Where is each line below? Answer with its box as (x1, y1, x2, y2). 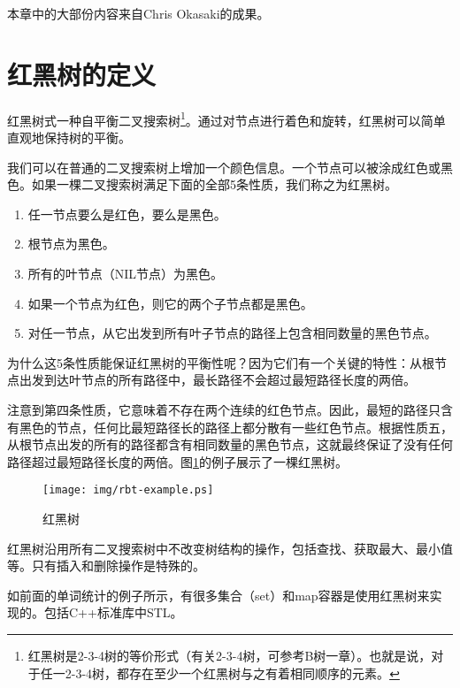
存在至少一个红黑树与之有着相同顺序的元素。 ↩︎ (129, 663, 400, 682)
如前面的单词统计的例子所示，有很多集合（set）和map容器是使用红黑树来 (7, 585, 430, 604)
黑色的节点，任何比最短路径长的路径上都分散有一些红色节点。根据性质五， (19, 417, 453, 436)
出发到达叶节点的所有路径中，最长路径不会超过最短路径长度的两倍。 (19, 371, 416, 389)
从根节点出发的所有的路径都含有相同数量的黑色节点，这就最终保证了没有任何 (7, 435, 453, 454)
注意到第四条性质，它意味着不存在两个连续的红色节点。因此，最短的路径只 (7, 400, 441, 418)
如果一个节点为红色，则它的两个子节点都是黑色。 (27, 294, 313, 312)
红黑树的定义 (7, 56, 157, 92)
